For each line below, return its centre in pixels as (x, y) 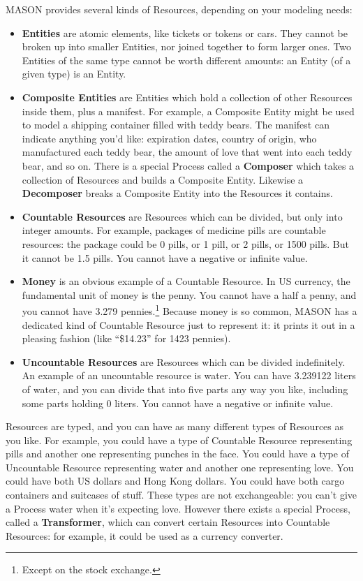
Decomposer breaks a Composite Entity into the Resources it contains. (177, 193)
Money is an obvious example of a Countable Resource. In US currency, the (186, 281)
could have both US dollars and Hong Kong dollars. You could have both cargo (175, 481)
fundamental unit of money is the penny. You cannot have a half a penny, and (189, 294)
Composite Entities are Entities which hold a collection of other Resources (187, 97)
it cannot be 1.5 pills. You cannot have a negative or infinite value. (165, 257)
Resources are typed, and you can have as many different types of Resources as (175, 426)
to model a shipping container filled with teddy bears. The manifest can (176, 125)
